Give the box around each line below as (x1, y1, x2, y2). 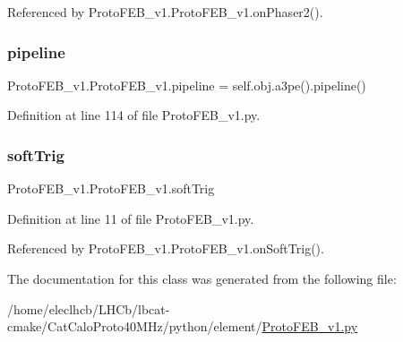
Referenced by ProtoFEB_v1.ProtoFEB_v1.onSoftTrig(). (7, 239, 324, 258)
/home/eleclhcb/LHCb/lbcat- (7, 299, 170, 318)
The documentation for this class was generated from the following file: (7, 269, 397, 287)
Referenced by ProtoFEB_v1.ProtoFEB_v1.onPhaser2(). (7, 3, 323, 21)
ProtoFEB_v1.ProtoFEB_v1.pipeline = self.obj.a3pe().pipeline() (7, 75, 366, 94)
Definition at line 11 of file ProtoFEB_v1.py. (7, 209, 254, 227)
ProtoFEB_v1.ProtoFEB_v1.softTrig (7, 179, 215, 198)
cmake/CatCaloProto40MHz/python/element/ (7, 317, 262, 336)
